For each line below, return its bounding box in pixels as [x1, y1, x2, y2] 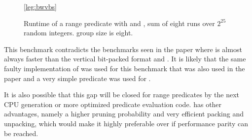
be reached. [4, 128, 38, 138]
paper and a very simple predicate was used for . [4, 73, 151, 83]
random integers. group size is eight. [24, 28, 133, 38]
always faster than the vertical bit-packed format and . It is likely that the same [4, 54, 246, 64]
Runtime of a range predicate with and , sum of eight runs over [24, 18, 215, 28]
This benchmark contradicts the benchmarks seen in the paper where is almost [4, 44, 242, 54]
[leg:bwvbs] [24, 1, 57, 11]
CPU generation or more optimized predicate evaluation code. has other [4, 99, 222, 109]
